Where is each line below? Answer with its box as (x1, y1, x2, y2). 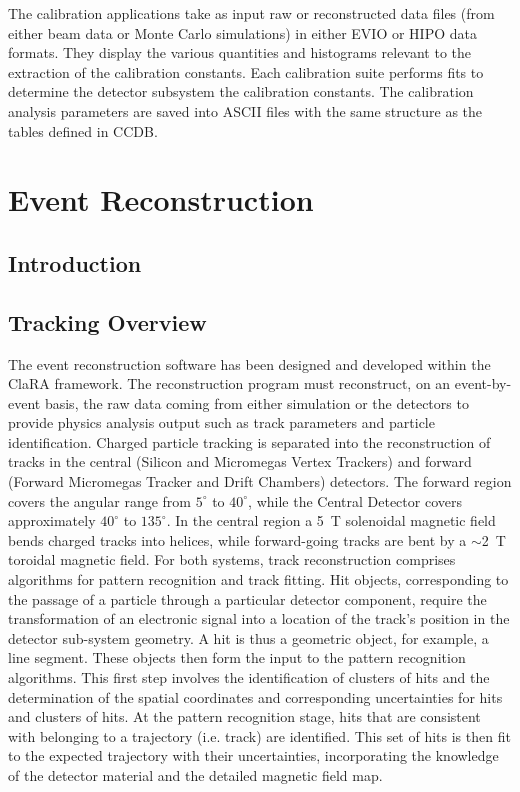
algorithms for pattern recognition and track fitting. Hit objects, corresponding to (8, 569, 509, 590)
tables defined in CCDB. (8, 120, 158, 141)
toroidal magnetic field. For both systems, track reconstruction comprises (8, 549, 456, 570)
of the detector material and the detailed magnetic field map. (8, 764, 383, 785)
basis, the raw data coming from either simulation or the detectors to (44, 392, 469, 413)
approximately (8, 510, 96, 531)
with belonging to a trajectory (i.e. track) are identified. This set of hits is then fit (8, 725, 511, 746)
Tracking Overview (8, 306, 207, 337)
